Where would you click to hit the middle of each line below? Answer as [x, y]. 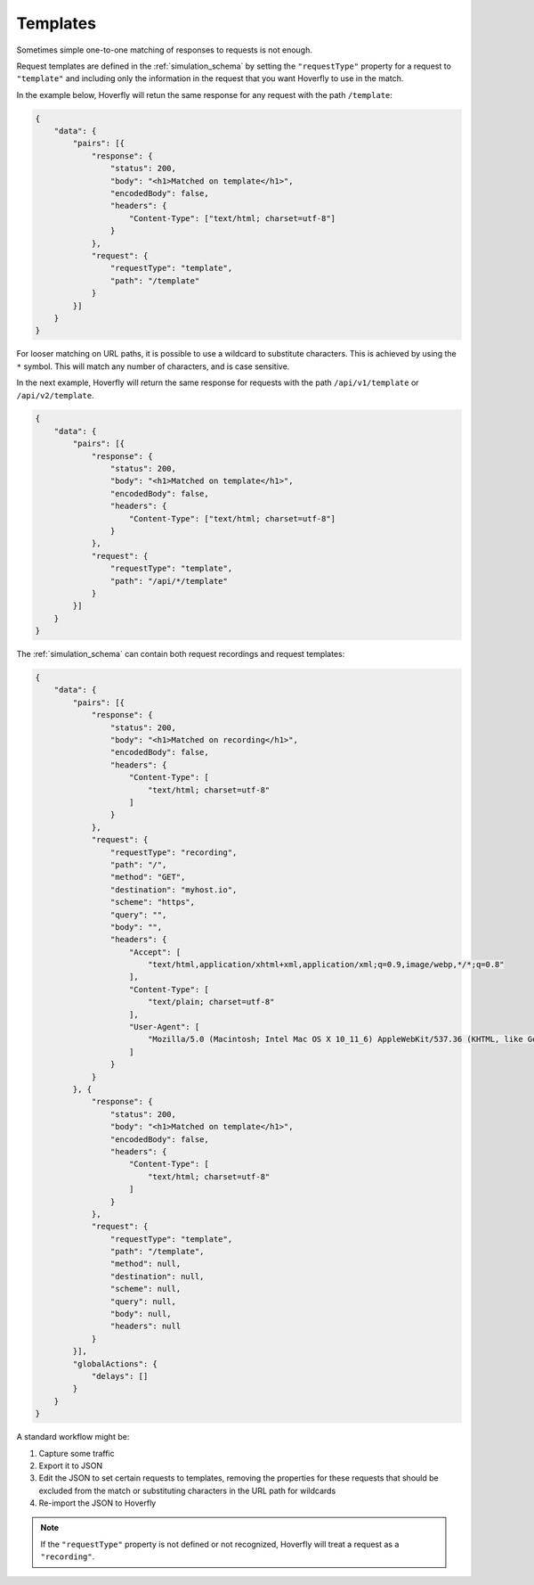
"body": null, [141, 1314]
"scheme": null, [146, 1289]
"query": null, [143, 1301]
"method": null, [146, 1264]
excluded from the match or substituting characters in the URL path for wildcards [187, 1491]
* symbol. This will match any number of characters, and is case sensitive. [153, 366]
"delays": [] [120, 1376]
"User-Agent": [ [165, 1027]
